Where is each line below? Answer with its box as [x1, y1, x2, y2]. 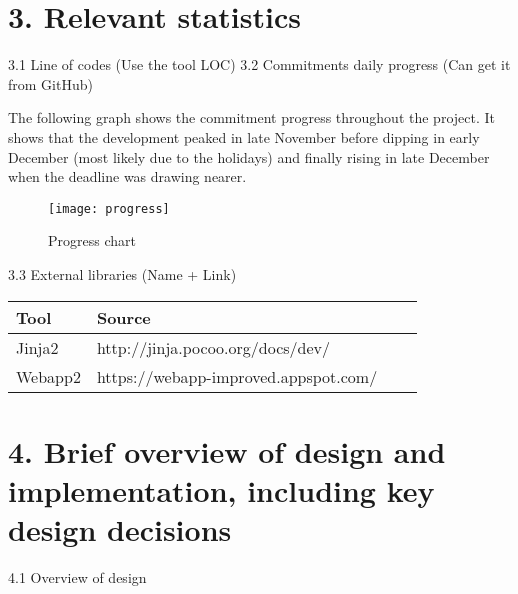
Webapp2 [16, 364, 81, 388]
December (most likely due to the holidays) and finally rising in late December [8, 146, 490, 167]
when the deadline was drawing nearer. [8, 166, 247, 187]
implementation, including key [8, 469, 435, 510]
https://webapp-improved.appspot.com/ [96, 364, 378, 388]
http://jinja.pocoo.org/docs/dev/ [96, 335, 331, 359]
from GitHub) [8, 73, 93, 94]
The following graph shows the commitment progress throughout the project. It [8, 107, 496, 128]
